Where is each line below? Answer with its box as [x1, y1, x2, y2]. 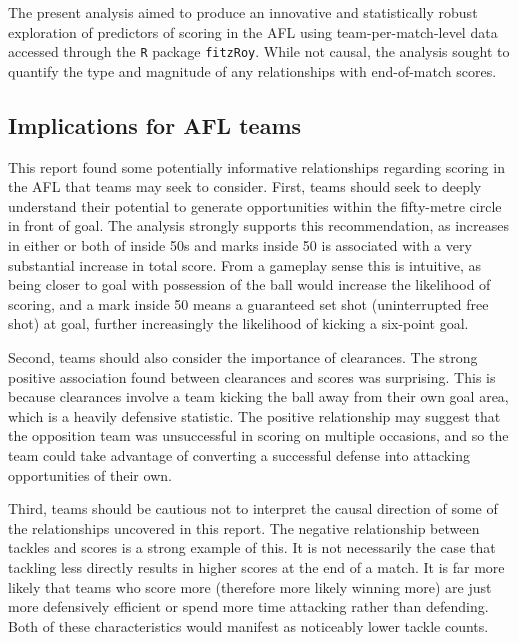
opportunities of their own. [8, 464, 172, 485]
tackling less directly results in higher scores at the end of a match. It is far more [8, 556, 505, 577]
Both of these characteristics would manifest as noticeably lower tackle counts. [8, 615, 489, 636]
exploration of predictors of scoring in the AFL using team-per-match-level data [8, 21, 498, 42]
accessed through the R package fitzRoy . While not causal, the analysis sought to [8, 41, 510, 62]
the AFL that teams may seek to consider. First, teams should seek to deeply [8, 176, 482, 197]
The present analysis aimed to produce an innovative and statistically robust [8, 2, 478, 22]
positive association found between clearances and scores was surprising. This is [8, 366, 496, 387]
